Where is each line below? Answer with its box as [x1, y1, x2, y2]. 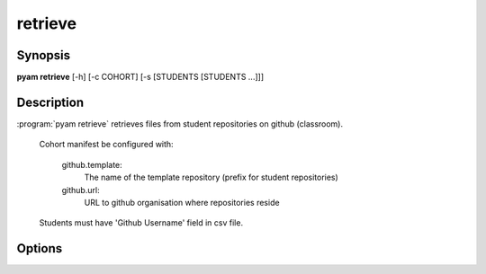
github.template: [61, 159, 123, 170]
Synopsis [16, 48, 71, 63]
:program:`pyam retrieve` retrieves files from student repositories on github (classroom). [16, 118, 344, 129]
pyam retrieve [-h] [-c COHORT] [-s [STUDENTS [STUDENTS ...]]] [16, 72, 265, 83]
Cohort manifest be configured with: [39, 139, 175, 150]
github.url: [61, 184, 100, 195]
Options [16, 241, 63, 256]
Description [16, 94, 85, 110]
